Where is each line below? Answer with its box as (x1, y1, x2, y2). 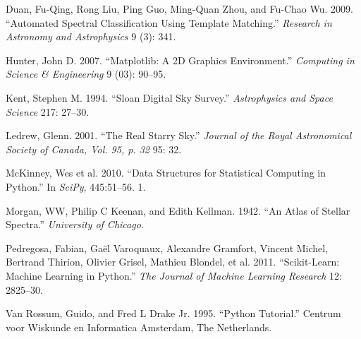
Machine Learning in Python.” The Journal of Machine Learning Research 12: (6, 268, 342, 282)
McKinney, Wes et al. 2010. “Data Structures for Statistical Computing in (6, 165, 326, 180)
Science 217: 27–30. (6, 104, 90, 119)
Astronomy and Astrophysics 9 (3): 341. (6, 29, 176, 44)
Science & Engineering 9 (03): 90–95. (6, 66, 166, 81)
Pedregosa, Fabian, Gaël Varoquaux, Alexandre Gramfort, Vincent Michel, (6, 240, 329, 255)
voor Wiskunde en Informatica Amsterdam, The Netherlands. (6, 319, 272, 334)
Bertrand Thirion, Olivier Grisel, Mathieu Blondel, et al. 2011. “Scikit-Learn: (6, 254, 340, 269)
